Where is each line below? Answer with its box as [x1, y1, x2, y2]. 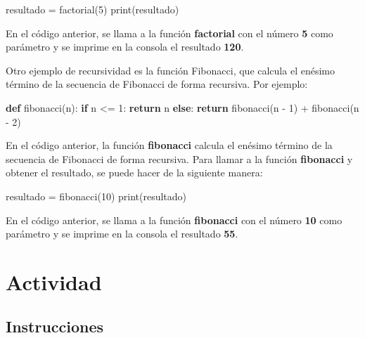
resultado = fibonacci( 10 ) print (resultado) [6, 188, 187, 203]
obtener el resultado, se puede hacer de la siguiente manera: [6, 165, 263, 180]
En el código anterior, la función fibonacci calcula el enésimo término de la [6, 138, 333, 152]
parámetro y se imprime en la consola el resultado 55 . [6, 226, 238, 241]
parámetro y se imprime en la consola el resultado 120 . [6, 39, 244, 54]
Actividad [6, 267, 102, 296]
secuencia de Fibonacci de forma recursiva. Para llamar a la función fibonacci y [6, 151, 353, 166]
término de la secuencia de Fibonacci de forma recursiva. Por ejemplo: [6, 77, 308, 91]
